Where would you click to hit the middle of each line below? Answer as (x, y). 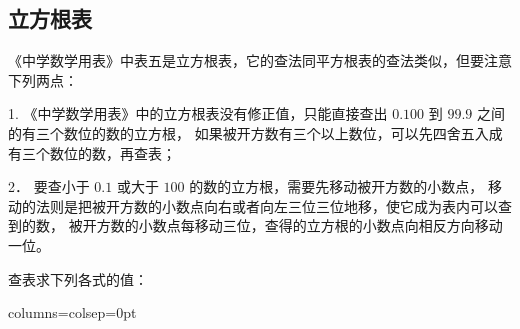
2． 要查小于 (49, 186)
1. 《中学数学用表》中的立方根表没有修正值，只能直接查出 (198, 113)
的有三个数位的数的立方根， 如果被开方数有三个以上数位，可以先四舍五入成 (255, 132)
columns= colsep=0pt (72, 312)
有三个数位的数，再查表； (92, 152)
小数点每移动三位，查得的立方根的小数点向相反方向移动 (320, 225)
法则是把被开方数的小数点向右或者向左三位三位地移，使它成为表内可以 (266, 205)
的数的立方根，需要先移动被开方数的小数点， (336, 186)
